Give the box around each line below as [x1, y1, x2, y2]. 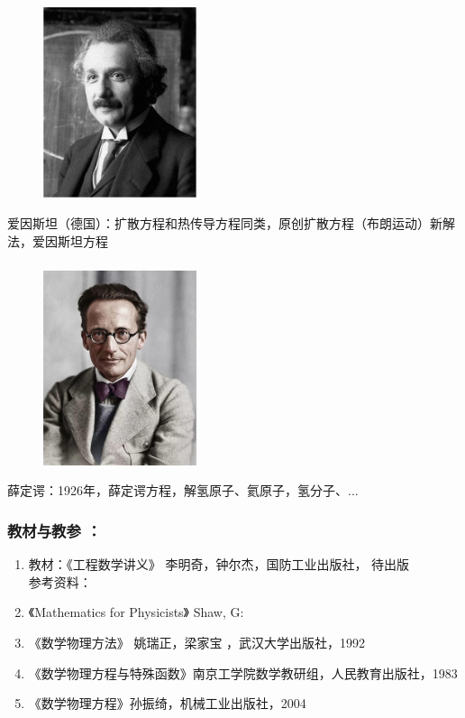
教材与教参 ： [7, 519, 102, 541]
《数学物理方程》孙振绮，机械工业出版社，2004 [28, 694, 306, 713]
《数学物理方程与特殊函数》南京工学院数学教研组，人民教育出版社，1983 [28, 663, 458, 682]
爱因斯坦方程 [32, 231, 108, 250]
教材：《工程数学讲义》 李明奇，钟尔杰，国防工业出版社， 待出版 [28, 555, 410, 574]
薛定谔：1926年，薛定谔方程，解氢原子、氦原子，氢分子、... [7, 481, 359, 500]
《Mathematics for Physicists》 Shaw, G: [28, 603, 244, 621]
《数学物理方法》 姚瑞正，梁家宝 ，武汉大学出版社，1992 [28, 633, 366, 652]
